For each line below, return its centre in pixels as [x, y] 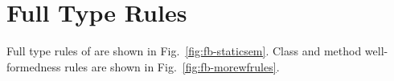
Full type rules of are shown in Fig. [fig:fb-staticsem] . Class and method [184, 51]
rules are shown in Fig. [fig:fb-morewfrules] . [172, 66]
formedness [34, 66]
